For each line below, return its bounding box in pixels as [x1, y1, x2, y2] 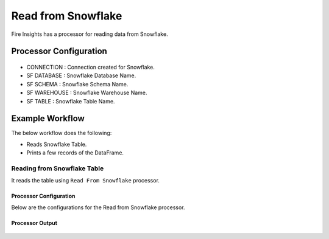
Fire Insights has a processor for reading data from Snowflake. [11, 30, 168, 38]
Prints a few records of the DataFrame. [26, 149, 124, 156]
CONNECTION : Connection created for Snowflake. [26, 63, 155, 71]
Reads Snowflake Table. [26, 140, 87, 148]
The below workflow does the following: [11, 130, 112, 137]
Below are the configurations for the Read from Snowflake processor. [11, 204, 185, 211]
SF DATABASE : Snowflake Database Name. [26, 72, 136, 79]
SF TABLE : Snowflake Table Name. [26, 97, 115, 105]
